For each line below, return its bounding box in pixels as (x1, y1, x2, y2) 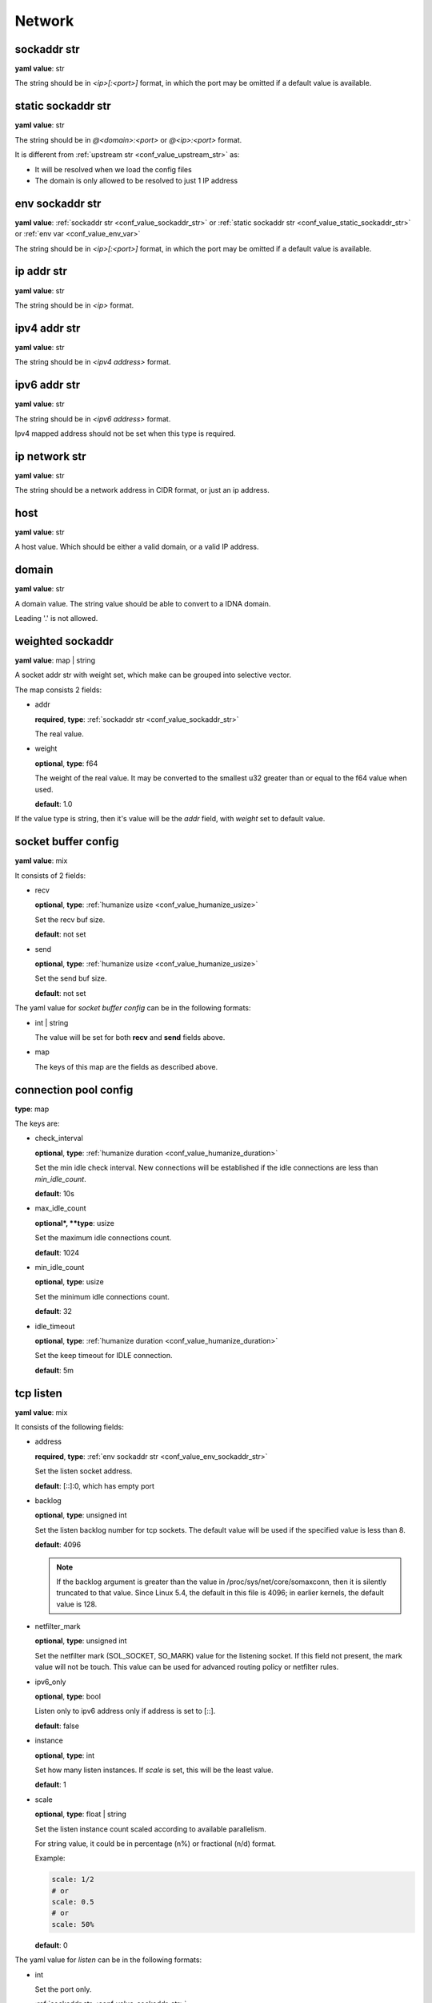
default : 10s (34, 1189, 75, 1198)
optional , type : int (34, 1751, 95, 1760)
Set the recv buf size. (34, 914, 106, 925)
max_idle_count (34, 1203, 87, 1213)
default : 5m (34, 1365, 74, 1375)
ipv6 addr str (14, 378, 80, 392)
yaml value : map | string (14, 655, 96, 665)
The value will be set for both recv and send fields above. (34, 1032, 226, 1042)
